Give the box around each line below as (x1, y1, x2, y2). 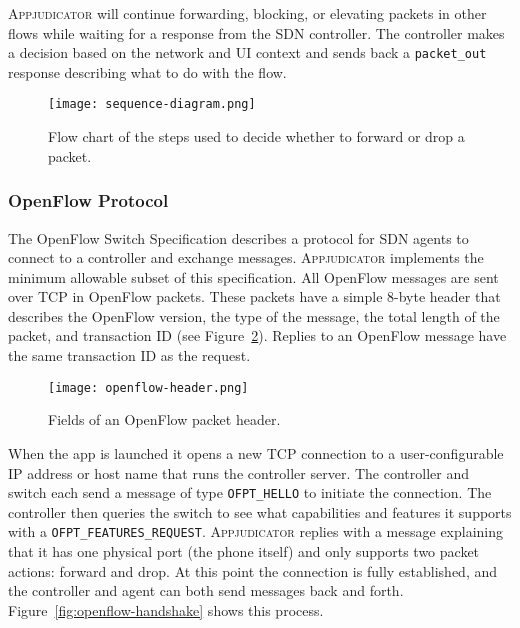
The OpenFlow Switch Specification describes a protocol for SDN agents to (8, 227, 469, 248)
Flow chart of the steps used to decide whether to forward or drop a (48, 126, 465, 147)
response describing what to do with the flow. (8, 61, 287, 82)
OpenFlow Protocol (8, 188, 169, 213)
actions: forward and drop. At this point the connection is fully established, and (8, 560, 498, 581)
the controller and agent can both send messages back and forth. (8, 580, 404, 601)
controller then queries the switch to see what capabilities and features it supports (8, 501, 512, 522)
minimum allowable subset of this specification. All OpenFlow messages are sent (8, 266, 499, 287)
